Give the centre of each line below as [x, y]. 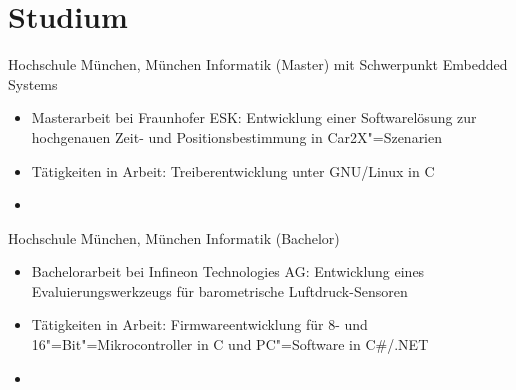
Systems [33, 83]
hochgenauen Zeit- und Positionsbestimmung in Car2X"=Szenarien [237, 136]
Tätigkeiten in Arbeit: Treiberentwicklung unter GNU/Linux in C [233, 170]
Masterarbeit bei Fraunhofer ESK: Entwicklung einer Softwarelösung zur [254, 117]
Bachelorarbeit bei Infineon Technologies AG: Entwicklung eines [228, 271]
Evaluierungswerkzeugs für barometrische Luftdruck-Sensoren [219, 290]
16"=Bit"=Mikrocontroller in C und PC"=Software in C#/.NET [230, 344]
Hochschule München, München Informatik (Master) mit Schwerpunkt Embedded [258, 64]
